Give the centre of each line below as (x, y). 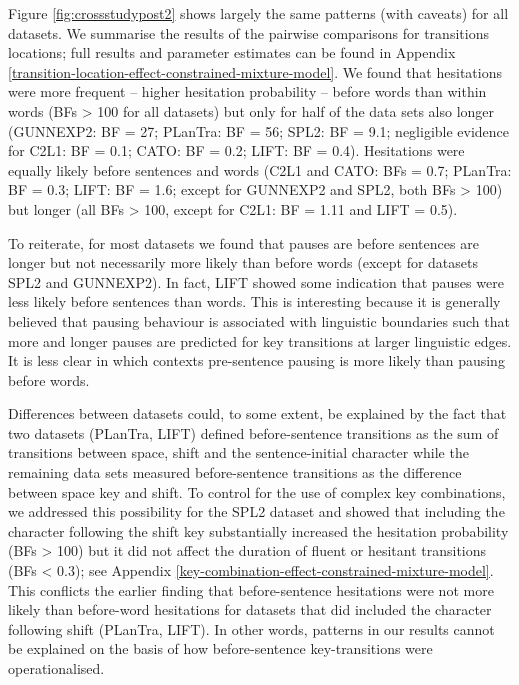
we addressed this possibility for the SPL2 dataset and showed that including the (256, 511)
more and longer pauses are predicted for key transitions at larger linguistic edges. (260, 340)
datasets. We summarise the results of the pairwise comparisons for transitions (248, 32)
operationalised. (56, 668)
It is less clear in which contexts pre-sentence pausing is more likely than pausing (256, 360)
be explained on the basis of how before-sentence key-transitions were (220, 648)
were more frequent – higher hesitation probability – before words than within (247, 91)
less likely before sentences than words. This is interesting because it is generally (254, 301)
